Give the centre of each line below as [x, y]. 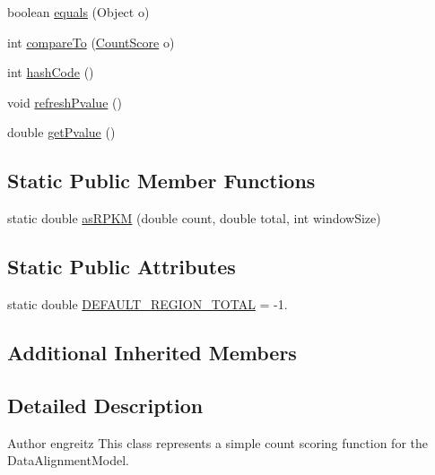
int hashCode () [51, 72]
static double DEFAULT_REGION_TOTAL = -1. [148, 303]
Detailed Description [105, 405]
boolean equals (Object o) [78, 12]
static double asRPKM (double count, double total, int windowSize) [194, 218]
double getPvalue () [61, 132]
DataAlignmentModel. [68, 460]
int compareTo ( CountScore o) [91, 42]
